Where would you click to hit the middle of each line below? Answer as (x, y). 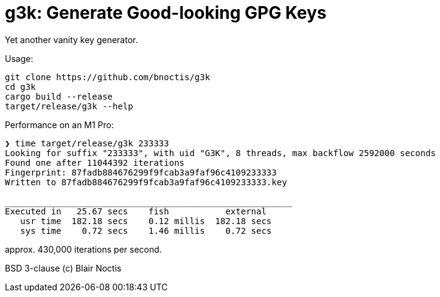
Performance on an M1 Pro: (60, 125)
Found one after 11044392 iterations (95, 162)
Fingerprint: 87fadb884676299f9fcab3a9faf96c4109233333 (141, 172)
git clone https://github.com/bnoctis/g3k (108, 77)
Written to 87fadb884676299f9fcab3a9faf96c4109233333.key (146, 182)
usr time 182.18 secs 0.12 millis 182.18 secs (146, 221)
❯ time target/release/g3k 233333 (87, 143)
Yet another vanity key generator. (72, 39)
